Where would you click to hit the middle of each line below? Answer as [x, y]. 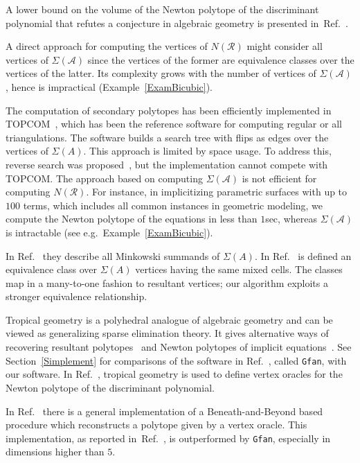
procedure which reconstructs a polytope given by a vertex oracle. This [156, 425]
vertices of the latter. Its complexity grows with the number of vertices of [161, 73]
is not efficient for [279, 178]
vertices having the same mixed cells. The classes [239, 269]
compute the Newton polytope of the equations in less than [132, 219]
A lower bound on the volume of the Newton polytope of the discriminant [162, 9]
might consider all [285, 46]
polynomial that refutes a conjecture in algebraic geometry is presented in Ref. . [177, 23]
